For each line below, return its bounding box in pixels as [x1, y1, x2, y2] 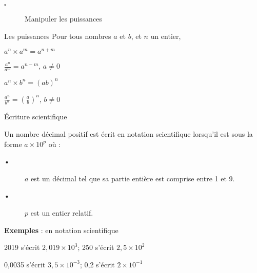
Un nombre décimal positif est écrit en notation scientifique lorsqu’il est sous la [4, 129, 253, 139]
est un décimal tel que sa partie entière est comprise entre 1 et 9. [31, 173, 235, 183]
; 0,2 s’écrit [80, 259, 115, 269]
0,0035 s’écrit [4, 259, 46, 269]
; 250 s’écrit [77, 242, 114, 253]
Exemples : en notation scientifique [4, 224, 118, 235]
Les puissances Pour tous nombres [4, 30, 111, 41]
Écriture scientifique [4, 111, 67, 122]
